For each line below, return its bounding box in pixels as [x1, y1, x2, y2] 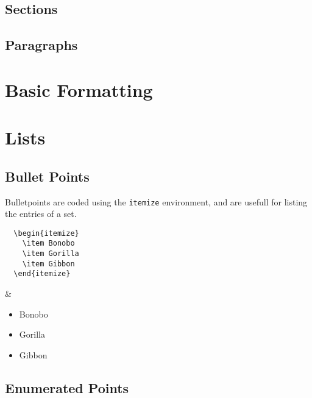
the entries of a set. [5, 207, 77, 220]
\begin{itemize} [13, 229, 79, 238]
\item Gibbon [22, 259, 75, 268]
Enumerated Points [5, 378, 129, 397]
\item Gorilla [22, 249, 79, 258]
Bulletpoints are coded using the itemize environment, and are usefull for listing [5, 195, 308, 208]
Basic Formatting [5, 77, 153, 102]
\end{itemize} [13, 269, 71, 279]
